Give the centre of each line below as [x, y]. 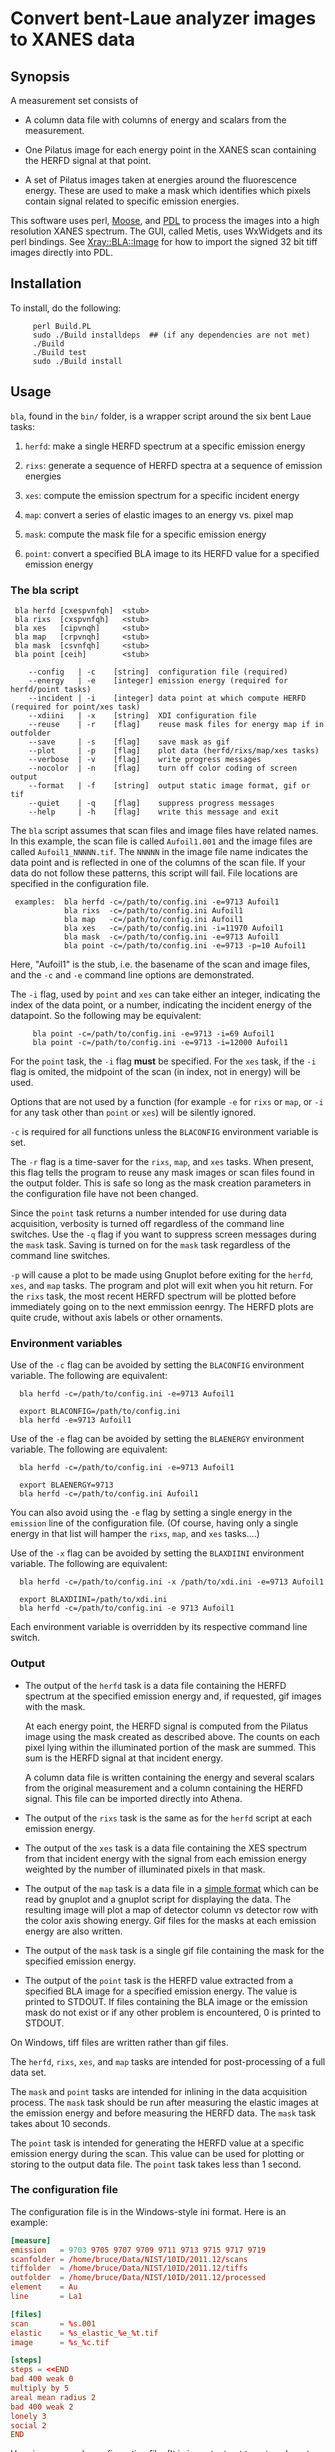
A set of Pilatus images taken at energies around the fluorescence [160, 180]
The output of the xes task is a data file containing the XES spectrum [166, 1848]
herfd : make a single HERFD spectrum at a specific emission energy [165, 446]
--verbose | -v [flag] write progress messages [145, 759]
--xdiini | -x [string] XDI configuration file [142, 715]
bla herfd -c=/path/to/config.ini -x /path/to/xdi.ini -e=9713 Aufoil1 [172, 1582]
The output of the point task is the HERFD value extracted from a [159, 1980]
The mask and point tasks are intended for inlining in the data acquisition [159, 2091]
